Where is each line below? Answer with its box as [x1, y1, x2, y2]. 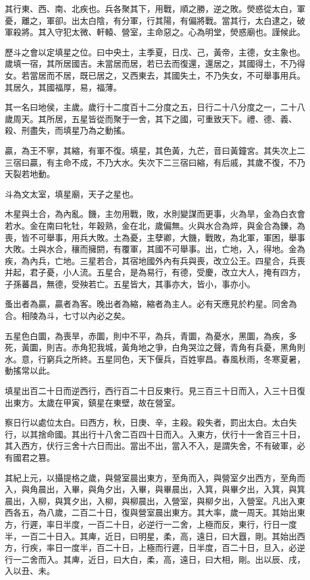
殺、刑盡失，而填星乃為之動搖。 [5, 124, 130, 137]
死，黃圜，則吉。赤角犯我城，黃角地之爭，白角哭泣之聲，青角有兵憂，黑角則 [5, 341, 305, 353]
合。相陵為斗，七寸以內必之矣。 [5, 309, 130, 322]
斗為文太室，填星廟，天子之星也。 [5, 187, 138, 200]
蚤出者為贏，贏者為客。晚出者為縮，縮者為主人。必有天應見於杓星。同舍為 [5, 297, 297, 310]
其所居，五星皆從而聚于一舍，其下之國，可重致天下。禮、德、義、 [38, 112, 297, 125]
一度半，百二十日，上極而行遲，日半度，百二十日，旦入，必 [63, 541, 297, 554]
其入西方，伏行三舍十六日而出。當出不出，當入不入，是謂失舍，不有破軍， [5, 439, 297, 452]
